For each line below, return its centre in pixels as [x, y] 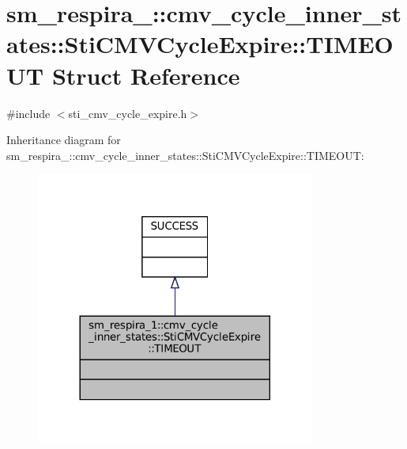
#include [28, 113]
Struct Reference [146, 75]
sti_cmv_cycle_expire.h [128, 113]
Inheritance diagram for [64, 140]
